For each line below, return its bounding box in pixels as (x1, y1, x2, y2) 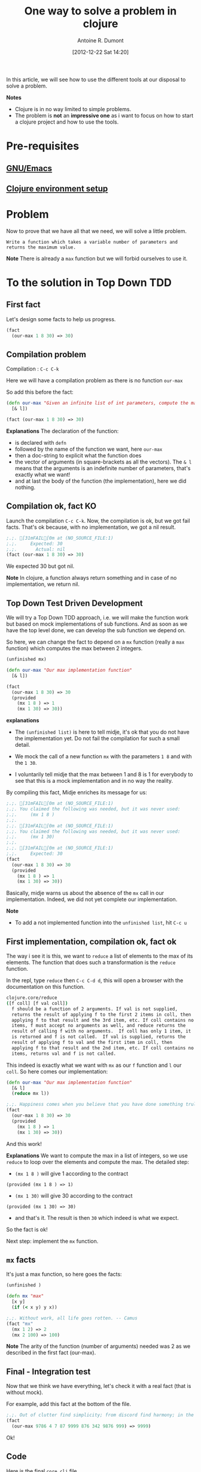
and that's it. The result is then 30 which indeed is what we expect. (14, 1214, 179, 1221)
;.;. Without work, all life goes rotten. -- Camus (6, 1315, 138, 1321)
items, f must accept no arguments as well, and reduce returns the (11, 1022, 186, 1029)
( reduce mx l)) (11, 1091, 50, 1097)
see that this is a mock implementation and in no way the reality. (14, 777, 173, 785)
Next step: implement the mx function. (6, 1237, 99, 1244)
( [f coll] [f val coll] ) (6, 1000, 68, 1006)
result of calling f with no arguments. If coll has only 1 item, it (11, 1028, 191, 1034)
